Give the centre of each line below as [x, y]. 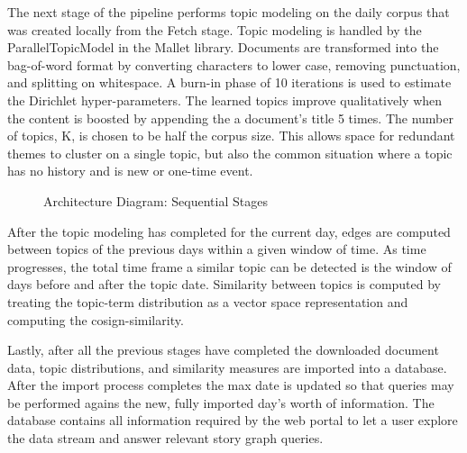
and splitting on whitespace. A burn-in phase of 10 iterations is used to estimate [229, 82]
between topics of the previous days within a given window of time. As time [217, 249]
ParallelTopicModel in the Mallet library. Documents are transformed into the [223, 47]
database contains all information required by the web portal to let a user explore [233, 420]
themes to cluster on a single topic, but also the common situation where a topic [230, 153]
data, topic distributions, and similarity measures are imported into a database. [227, 367]
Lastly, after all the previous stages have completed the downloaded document [223, 350]
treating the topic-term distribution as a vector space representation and [208, 301]
